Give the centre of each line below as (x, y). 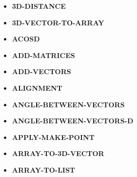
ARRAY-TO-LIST (44, 169)
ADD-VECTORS (41, 71)
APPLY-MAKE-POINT (53, 137)
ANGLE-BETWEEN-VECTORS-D (73, 121)
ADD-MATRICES (43, 55)
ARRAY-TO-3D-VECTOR (58, 153)
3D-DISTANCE (39, 6)
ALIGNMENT (37, 88)
